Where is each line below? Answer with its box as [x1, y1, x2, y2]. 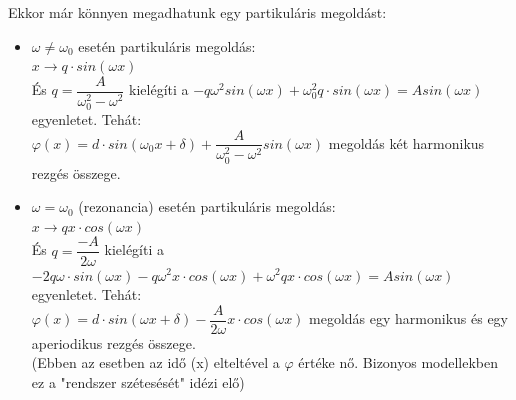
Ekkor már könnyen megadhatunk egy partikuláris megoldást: [8, 2, 387, 22]
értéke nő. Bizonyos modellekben [298, 352, 499, 373]
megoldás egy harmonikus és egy [309, 308, 509, 329]
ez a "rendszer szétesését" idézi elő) [31, 371, 245, 392]
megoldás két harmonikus [328, 132, 485, 153]
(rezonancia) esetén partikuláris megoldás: [78, 196, 336, 217]
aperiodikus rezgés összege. [31, 332, 196, 353]
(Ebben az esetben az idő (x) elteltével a [31, 352, 280, 373]
